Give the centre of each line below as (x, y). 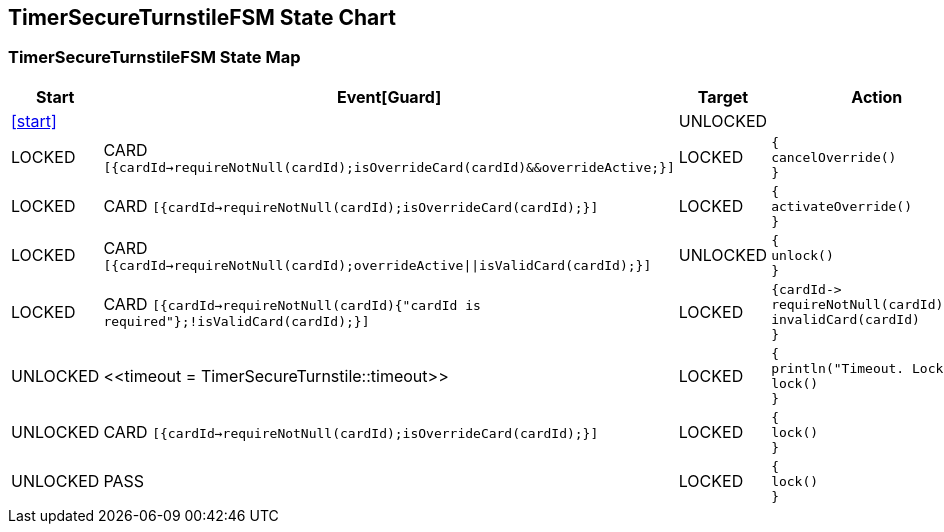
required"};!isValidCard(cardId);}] (236, 322)
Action (877, 96)
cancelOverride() (834, 157)
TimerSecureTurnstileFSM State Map (154, 57)
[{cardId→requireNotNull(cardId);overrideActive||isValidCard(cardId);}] (377, 265)
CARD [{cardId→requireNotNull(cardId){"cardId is (292, 304)
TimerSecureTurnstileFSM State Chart (202, 17)
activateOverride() (842, 206)
